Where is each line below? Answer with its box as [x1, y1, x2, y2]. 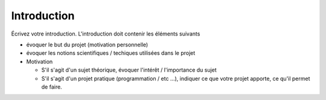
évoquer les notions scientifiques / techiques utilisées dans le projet [26, 49, 196, 57]
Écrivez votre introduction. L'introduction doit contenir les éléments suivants [11, 30, 200, 37]
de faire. [41, 83, 63, 90]
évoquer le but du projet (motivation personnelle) [26, 41, 149, 48]
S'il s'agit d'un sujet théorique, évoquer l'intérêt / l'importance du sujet [41, 66, 217, 73]
